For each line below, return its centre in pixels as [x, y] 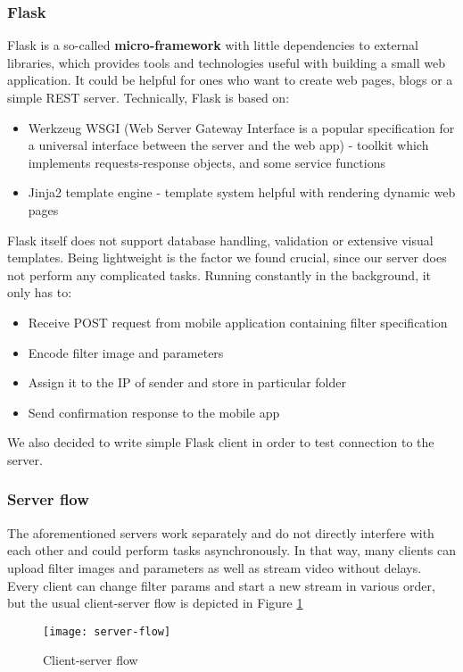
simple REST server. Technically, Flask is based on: [149, 97]
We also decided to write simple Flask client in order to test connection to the [221, 442]
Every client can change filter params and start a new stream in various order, [221, 585]
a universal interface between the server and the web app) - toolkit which [228, 145]
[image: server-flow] [107, 631]
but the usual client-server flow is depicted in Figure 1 [155, 603]
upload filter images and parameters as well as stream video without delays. [215, 567]
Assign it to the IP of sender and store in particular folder [187, 382]
